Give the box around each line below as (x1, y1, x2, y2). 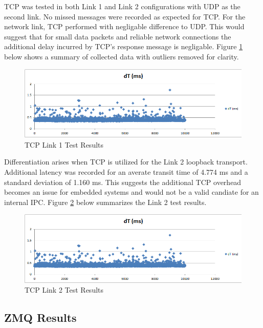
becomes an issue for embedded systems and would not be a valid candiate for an (4, 187, 259, 197)
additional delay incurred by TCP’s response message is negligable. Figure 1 (4, 41, 243, 52)
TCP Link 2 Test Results (25, 284, 104, 295)
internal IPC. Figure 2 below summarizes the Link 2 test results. (4, 196, 207, 207)
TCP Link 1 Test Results (25, 139, 104, 150)
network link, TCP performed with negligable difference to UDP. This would (4, 21, 245, 32)
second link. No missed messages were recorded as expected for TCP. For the (4, 11, 246, 22)
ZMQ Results (4, 310, 77, 325)
